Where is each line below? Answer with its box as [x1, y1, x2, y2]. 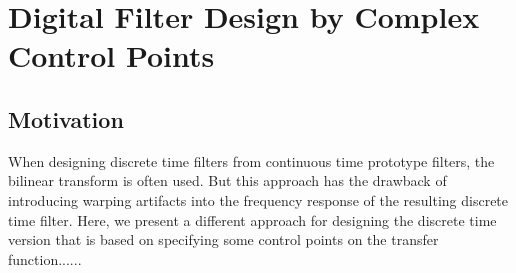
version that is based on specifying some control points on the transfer [8, 229, 439, 250]
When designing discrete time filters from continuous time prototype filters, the [8, 150, 495, 171]
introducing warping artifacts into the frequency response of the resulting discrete [8, 189, 509, 210]
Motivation [8, 103, 124, 134]
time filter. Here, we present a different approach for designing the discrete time [8, 209, 497, 230]
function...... [8, 248, 82, 269]
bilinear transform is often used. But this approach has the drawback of [8, 170, 447, 191]
